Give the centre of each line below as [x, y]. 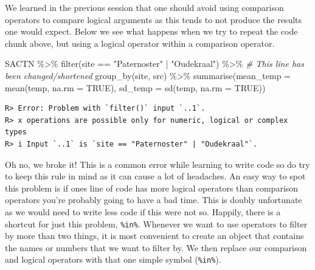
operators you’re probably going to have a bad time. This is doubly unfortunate [154, 200]
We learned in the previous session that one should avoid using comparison [144, 7]
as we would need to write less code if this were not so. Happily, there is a [143, 211]
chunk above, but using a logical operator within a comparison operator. [140, 43]
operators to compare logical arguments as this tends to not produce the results [154, 19]
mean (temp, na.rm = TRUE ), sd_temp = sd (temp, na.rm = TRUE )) [135, 87]
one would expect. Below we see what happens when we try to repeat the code [151, 31]
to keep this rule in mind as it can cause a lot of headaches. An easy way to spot [155, 176]
